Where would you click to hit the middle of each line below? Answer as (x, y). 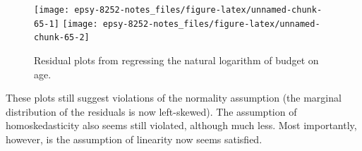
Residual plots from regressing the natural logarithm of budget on (176, 60)
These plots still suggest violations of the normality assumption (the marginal (174, 98)
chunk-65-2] (62, 38)
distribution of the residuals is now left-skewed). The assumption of (151, 111)
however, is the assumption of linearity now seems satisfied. (134, 139)
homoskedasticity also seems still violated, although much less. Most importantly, (181, 125)
